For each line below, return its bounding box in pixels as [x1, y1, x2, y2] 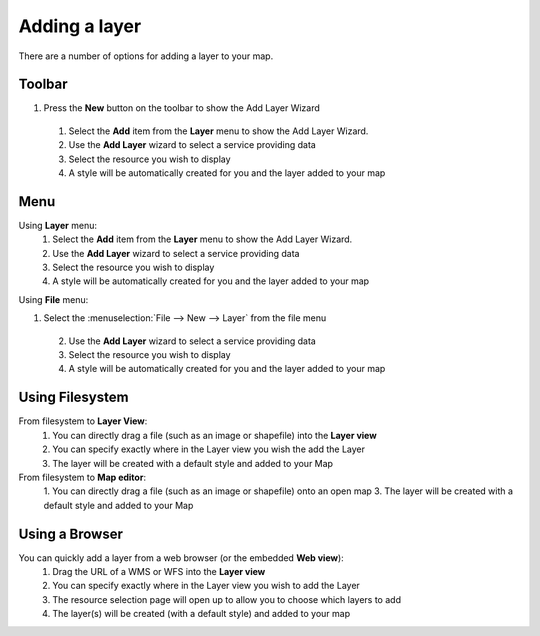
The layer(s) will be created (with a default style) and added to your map [52, 608, 350, 620]
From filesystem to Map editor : [18, 471, 147, 483]
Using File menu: [18, 293, 89, 305]
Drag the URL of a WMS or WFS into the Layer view [52, 565, 266, 577]
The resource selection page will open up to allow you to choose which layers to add [52, 593, 402, 605]
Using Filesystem [18, 389, 129, 406]
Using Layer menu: [18, 219, 97, 231]
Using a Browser [18, 525, 124, 542]
